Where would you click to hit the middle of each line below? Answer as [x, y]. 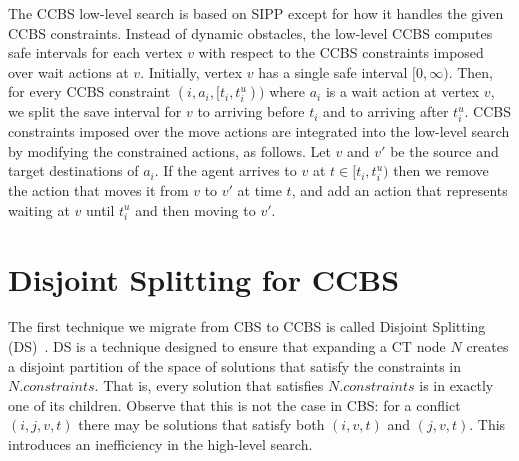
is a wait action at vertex [402, 91]
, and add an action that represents [399, 190]
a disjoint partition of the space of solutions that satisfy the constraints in [234, 365]
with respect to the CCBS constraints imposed [341, 52]
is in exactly [456, 385]
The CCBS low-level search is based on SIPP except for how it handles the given [256, 13]
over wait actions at [68, 71]
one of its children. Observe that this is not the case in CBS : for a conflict [234, 404]
